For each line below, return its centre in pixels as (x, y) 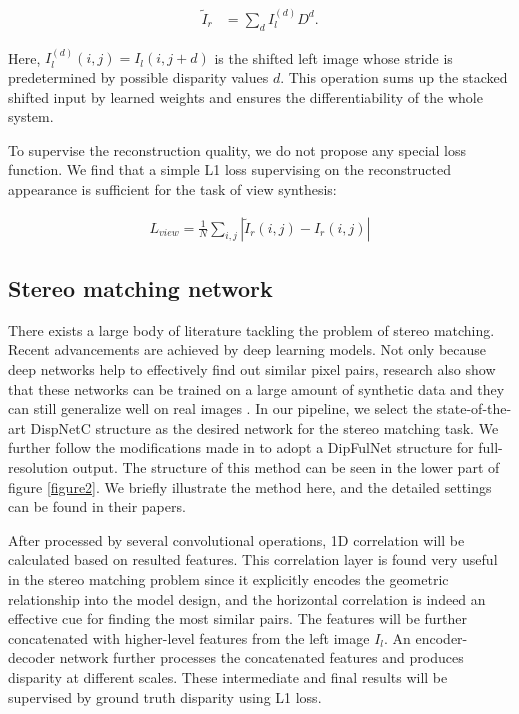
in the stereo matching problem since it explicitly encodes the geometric (228, 578)
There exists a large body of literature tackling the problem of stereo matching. (251, 329)
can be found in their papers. (97, 506)
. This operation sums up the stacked (394, 77)
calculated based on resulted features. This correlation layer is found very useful (253, 559)
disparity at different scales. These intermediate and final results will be (228, 676)
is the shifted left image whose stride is (333, 57)
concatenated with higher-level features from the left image (189, 637)
